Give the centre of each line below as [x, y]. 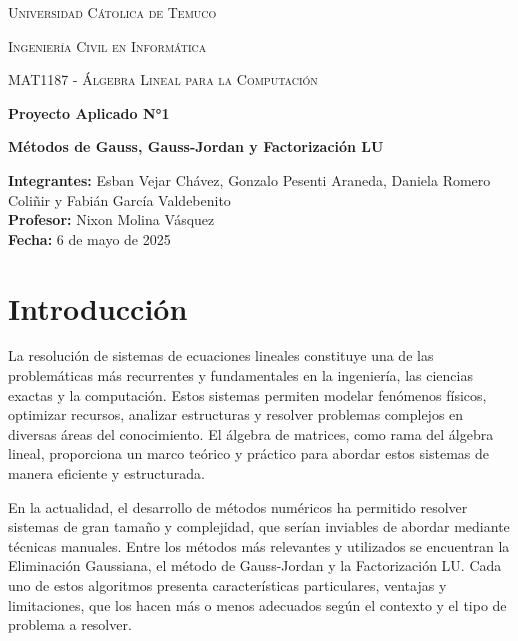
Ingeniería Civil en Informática [107, 45]
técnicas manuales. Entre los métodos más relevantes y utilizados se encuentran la [259, 545]
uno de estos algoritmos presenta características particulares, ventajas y [227, 585]
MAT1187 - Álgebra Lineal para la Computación [163, 79]
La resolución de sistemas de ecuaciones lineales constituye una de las [221, 355]
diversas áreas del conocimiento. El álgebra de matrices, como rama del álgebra [251, 433]
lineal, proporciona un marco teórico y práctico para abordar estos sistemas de [248, 453]
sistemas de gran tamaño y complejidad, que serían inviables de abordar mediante [259, 526]
